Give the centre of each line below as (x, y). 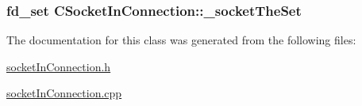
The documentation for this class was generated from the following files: (181, 40)
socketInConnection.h (59, 66)
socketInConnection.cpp (64, 93)
